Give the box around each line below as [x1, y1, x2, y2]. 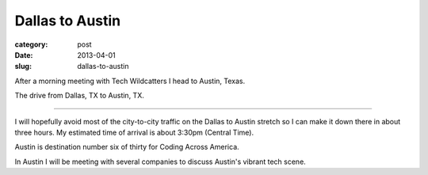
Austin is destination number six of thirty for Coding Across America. [14, 143, 239, 152]
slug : [14, 62, 32, 71]
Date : [14, 50, 33, 59]
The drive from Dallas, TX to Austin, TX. [14, 91, 144, 101]
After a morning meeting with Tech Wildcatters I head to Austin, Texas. [14, 76, 246, 86]
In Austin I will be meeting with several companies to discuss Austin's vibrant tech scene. [14, 157, 307, 166]
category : [14, 40, 48, 49]
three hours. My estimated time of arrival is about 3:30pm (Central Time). [14, 127, 254, 137]
